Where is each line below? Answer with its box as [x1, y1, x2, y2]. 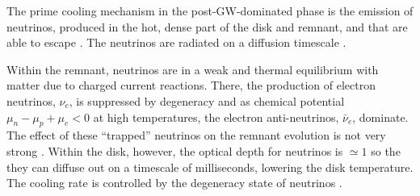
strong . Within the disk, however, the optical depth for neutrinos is [6, 142, 343, 159]
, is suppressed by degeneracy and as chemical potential [69, 92, 345, 109]
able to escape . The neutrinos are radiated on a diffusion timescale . [6, 34, 346, 51]
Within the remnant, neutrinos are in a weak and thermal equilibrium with [6, 60, 379, 77]
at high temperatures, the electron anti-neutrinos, [93, 108, 339, 125]
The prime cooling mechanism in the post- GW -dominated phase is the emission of [6, 2, 414, 19]
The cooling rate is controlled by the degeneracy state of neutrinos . [6, 174, 342, 191]
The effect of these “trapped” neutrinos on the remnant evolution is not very [6, 127, 386, 144]
